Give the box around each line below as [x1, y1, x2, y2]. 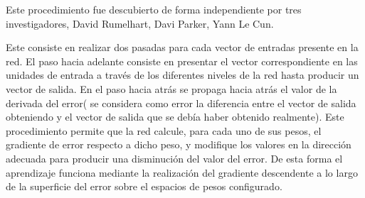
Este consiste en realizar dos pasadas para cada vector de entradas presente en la [6, 40, 359, 55]
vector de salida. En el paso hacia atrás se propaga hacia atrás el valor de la [6, 81, 337, 96]
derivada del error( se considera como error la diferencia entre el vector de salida [6, 95, 356, 110]
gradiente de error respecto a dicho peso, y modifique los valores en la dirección [6, 137, 351, 152]
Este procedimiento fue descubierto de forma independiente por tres [6, 2, 302, 16]
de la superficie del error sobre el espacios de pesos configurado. [6, 179, 282, 194]
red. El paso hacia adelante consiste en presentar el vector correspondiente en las [6, 53, 358, 68]
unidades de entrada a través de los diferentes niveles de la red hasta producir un [6, 67, 359, 82]
